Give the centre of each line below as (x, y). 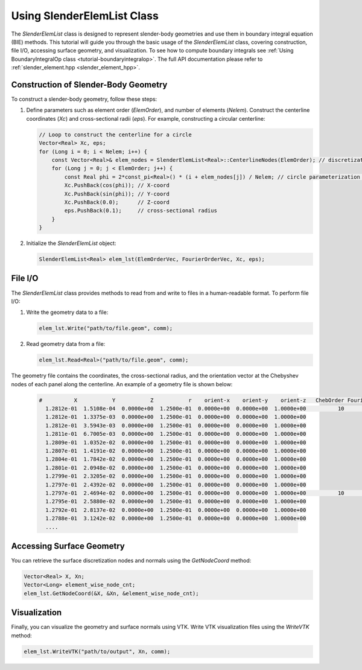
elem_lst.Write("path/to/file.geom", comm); (106, 328)
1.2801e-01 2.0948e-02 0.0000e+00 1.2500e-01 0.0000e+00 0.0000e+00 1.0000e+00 (176, 467)
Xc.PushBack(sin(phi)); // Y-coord (117, 194)
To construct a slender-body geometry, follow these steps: (84, 99)
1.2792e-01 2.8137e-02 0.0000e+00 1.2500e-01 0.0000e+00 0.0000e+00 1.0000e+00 (176, 510)
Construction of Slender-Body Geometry (89, 85)
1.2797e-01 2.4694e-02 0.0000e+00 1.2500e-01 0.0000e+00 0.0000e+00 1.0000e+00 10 (195, 493)
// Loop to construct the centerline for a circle (116, 135)
